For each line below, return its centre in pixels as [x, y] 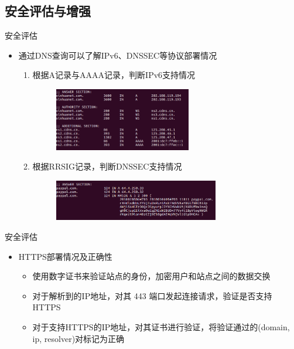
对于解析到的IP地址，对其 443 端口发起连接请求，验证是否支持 [152, 295]
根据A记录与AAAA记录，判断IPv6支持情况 [114, 75]
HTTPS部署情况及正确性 [65, 256]
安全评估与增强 [48, 11]
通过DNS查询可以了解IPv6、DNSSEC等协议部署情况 [118, 55]
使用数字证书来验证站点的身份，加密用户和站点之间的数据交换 [151, 276]
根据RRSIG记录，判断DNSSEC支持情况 [107, 166]
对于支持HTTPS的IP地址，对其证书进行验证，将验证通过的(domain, [161, 326]
